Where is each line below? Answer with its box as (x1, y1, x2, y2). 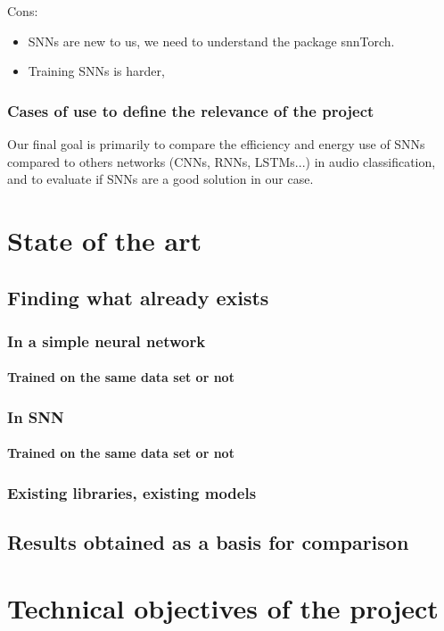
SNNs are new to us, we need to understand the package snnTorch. (28, 31, 395, 50)
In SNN (7, 405, 64, 428)
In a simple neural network (7, 329, 206, 352)
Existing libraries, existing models (7, 481, 257, 503)
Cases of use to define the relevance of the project (7, 99, 374, 121)
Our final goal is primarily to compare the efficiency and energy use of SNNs (7, 135, 425, 153)
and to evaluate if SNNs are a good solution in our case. (7, 170, 314, 188)
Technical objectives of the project (7, 589, 439, 626)
